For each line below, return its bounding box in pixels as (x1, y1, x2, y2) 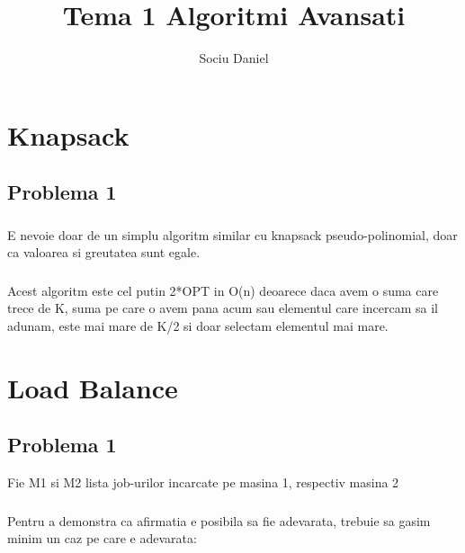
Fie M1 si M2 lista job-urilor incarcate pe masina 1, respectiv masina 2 (7, 473, 399, 492)
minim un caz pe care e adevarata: (7, 529, 197, 548)
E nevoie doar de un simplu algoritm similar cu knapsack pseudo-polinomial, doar (7, 225, 458, 244)
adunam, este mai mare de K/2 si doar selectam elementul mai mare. (7, 316, 389, 334)
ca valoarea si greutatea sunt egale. (7, 243, 201, 262)
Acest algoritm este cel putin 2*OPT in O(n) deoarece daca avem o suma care (7, 281, 439, 299)
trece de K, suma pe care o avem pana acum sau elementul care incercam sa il (7, 299, 438, 317)
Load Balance (7, 369, 178, 406)
